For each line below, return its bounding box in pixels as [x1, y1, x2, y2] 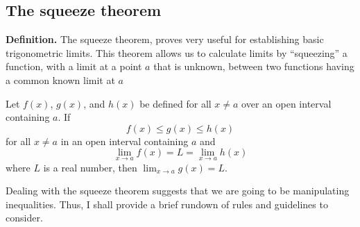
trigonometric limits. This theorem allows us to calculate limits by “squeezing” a [6, 45, 348, 60]
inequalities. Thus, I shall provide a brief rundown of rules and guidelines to [6, 196, 328, 211]
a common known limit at [6, 72, 115, 87]
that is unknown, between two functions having [153, 59, 354, 74]
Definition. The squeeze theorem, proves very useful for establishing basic [6, 32, 324, 47]
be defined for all [139, 96, 212, 110]
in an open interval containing [60, 133, 189, 148]
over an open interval [241, 96, 332, 110]
